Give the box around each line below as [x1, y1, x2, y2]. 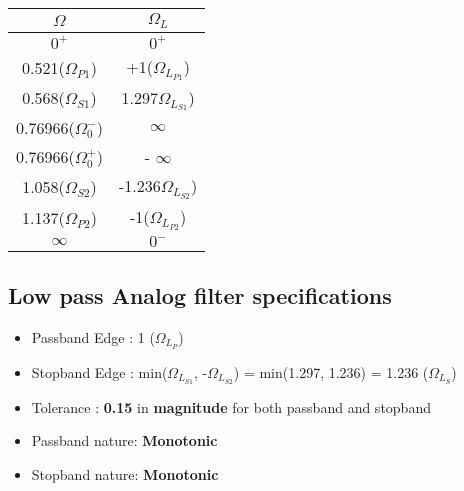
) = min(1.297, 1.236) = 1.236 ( [233, 361, 429, 382]
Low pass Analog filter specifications [8, 280, 392, 311]
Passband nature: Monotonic [31, 430, 218, 451]
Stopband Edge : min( [31, 361, 168, 382]
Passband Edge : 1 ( [31, 326, 155, 347]
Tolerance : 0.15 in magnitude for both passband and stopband [31, 396, 431, 417]
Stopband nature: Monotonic [31, 463, 219, 484]
